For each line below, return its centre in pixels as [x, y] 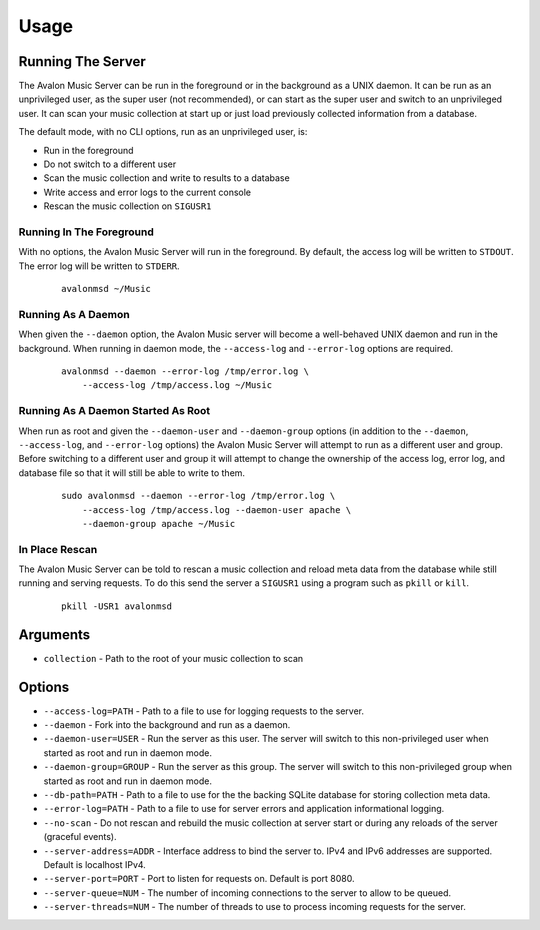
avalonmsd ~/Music [106, 289]
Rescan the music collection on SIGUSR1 [127, 206]
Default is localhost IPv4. [95, 864]
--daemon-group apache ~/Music [158, 523]
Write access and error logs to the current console [147, 192]
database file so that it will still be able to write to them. [131, 472]
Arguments [54, 634]
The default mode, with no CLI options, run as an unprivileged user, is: [163, 132]
